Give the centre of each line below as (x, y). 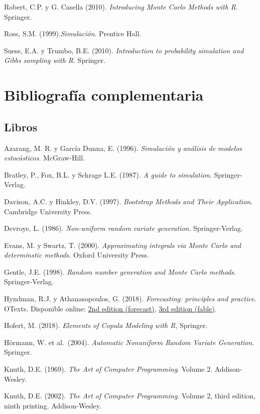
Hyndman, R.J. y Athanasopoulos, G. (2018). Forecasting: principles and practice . (130, 299)
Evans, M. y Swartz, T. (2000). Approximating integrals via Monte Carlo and (123, 245)
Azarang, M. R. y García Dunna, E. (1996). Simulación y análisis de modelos (123, 148)
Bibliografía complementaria (104, 95)
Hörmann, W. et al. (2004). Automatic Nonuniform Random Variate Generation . (129, 342)
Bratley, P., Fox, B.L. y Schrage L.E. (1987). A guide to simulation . (108, 174)
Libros (21, 127)
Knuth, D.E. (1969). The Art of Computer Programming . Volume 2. (108, 369)
